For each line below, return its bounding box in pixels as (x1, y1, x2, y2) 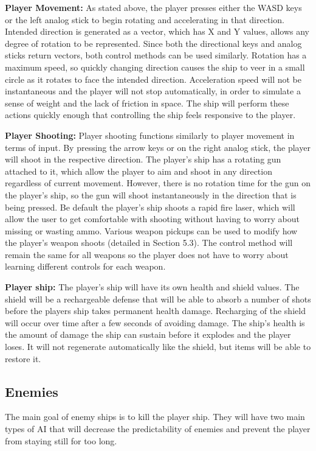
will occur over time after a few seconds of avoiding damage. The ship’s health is (5, 316, 305, 329)
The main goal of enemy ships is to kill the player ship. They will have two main (5, 410, 305, 423)
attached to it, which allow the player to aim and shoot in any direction (5, 164, 272, 177)
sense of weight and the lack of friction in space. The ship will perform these (5, 96, 289, 109)
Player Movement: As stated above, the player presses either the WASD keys (5, 1, 302, 13)
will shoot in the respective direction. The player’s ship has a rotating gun (5, 153, 281, 166)
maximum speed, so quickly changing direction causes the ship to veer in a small (5, 60, 305, 73)
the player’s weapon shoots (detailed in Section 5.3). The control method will (5, 236, 293, 249)
